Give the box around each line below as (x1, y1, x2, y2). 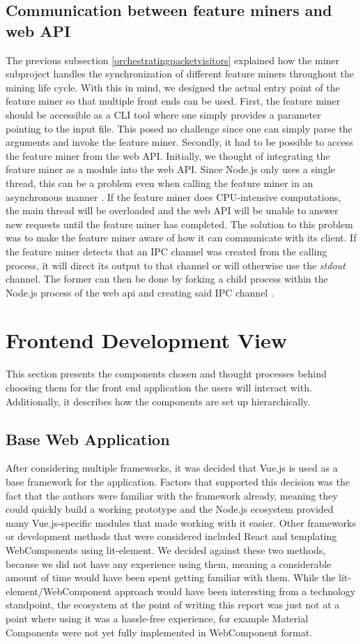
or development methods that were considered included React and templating (6, 529, 337, 544)
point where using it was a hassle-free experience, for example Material (6, 611, 309, 625)
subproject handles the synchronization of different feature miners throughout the (6, 66, 354, 81)
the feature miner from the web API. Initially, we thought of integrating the (6, 148, 330, 163)
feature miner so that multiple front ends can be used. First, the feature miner (6, 93, 341, 108)
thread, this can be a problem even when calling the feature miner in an (6, 175, 314, 190)
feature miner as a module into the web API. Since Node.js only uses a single (6, 162, 335, 177)
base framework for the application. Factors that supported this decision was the (6, 474, 350, 488)
